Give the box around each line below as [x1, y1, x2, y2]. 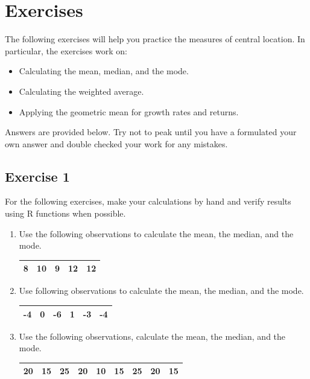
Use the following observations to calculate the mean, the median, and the [19, 227, 294, 240]
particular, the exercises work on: [5, 44, 127, 57]
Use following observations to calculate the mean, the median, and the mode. [19, 284, 304, 297]
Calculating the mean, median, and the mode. [19, 65, 189, 77]
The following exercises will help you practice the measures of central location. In [5, 33, 305, 45]
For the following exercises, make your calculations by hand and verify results [5, 195, 291, 208]
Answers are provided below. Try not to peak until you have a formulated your [5, 126, 297, 138]
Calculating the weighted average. [19, 84, 144, 97]
